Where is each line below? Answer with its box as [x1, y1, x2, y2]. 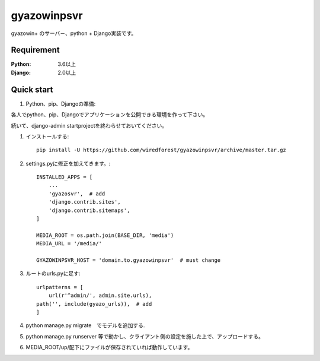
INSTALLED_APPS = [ [36, 174, 93, 180]
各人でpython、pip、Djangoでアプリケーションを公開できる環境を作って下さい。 [11, 111, 209, 118]
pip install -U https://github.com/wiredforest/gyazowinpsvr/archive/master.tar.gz [36, 147, 287, 154]
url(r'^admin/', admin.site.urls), [48, 292, 152, 299]
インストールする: [25, 132, 69, 140]
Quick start [11, 84, 53, 94]
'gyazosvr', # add [48, 190, 105, 197]
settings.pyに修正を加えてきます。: [25, 160, 111, 167]
